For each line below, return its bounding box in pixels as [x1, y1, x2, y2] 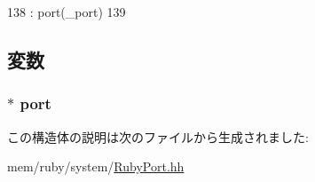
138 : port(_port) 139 [7, 3, 126, 20]
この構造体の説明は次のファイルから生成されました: [7, 127, 309, 146]
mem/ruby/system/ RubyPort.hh [7, 157, 185, 176]
